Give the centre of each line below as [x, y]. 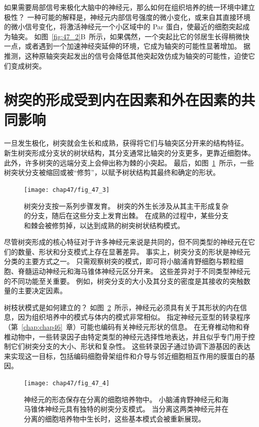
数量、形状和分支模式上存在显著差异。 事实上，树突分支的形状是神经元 [134, 251]
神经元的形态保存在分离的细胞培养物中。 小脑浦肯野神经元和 [123, 399]
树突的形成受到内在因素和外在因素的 [123, 100]
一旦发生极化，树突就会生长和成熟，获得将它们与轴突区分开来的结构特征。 [126, 143]
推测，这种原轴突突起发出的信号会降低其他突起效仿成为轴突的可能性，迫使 [126, 55]
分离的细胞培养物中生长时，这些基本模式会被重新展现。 [115, 418]
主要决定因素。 [42, 291]
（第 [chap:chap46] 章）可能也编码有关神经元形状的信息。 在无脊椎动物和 [124, 327]
